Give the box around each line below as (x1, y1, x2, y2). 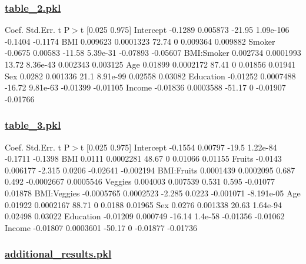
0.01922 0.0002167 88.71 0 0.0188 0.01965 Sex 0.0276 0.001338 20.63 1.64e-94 (5, 198, 282, 210)
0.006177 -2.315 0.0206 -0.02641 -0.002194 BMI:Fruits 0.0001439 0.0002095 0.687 (5, 163, 295, 176)
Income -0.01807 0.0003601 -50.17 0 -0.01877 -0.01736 (5, 221, 198, 233)
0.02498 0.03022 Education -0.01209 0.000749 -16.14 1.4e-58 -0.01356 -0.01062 (5, 210, 285, 222)
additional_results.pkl (5, 246, 112, 261)
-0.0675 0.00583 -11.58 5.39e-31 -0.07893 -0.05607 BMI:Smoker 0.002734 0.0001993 (5, 46, 301, 59)
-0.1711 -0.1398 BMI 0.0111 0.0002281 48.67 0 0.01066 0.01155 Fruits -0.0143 (5, 152, 282, 165)
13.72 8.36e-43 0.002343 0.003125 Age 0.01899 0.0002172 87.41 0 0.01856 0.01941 (5, 58, 296, 70)
